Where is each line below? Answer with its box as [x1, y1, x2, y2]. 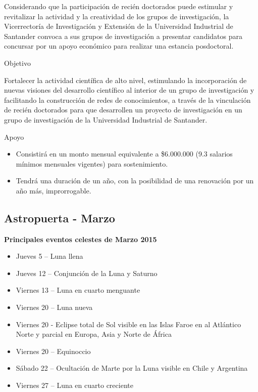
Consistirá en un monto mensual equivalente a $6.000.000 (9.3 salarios [16, 148, 233, 159]
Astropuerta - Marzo [4, 210, 115, 225]
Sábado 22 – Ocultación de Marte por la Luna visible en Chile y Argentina [16, 363, 248, 373]
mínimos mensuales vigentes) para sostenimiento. [16, 158, 168, 169]
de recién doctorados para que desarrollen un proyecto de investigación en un [4, 104, 242, 115]
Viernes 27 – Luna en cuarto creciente [16, 380, 133, 390]
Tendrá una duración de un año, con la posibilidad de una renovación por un [16, 175, 254, 186]
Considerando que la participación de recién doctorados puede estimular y [4, 1, 233, 11]
